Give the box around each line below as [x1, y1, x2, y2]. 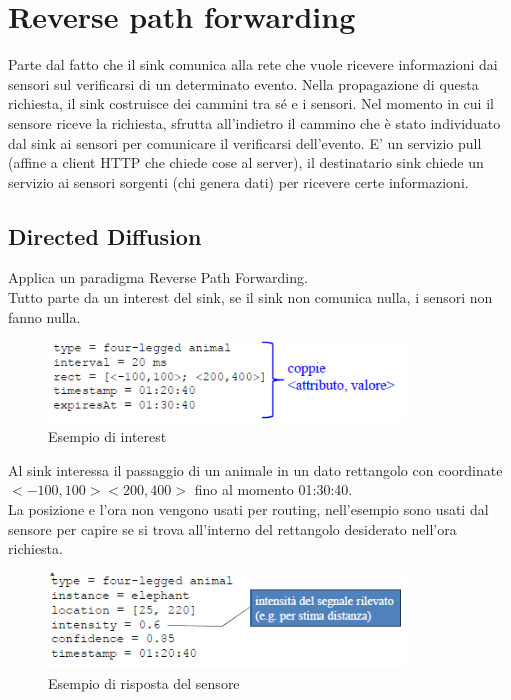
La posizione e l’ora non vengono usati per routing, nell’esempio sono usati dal [8, 498, 489, 519]
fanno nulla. [8, 306, 81, 327]
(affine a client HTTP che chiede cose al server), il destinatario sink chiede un [8, 152, 484, 173]
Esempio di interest [48, 426, 167, 447]
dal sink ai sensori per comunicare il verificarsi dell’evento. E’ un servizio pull [8, 132, 482, 153]
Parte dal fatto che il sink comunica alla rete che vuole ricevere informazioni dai [8, 54, 498, 75]
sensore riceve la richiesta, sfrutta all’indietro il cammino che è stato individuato [8, 112, 501, 133]
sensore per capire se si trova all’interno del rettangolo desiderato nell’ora [8, 518, 457, 539]
